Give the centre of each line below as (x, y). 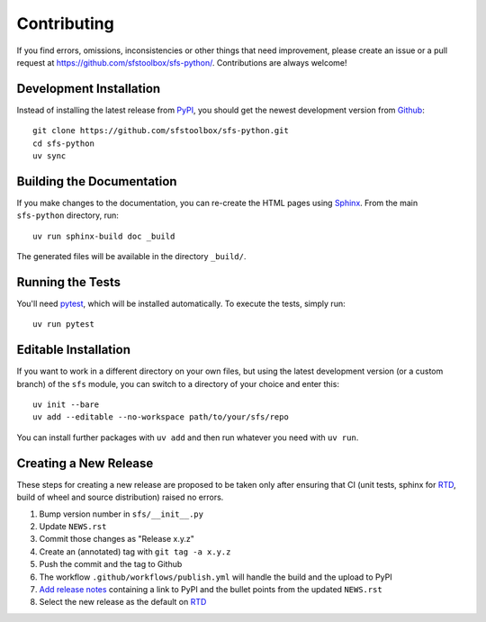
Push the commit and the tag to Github (111, 564)
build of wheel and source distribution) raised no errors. (120, 497)
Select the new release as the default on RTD (123, 602)
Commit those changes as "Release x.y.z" (117, 539)
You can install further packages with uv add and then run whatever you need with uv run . (188, 437)
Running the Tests (69, 282)
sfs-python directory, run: (67, 215)
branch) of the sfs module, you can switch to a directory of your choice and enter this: (178, 383)
